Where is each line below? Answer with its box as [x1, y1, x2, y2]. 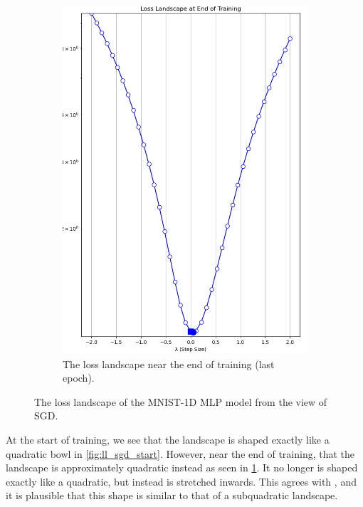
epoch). [63, 370, 95, 385]
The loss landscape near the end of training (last [63, 356, 275, 371]
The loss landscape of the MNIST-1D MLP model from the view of [34, 394, 327, 409]
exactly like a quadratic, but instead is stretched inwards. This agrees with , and [6, 474, 357, 488]
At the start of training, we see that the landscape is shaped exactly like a [6, 432, 330, 446]
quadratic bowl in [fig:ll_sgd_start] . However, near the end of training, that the [6, 446, 355, 461]
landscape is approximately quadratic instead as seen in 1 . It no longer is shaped [6, 460, 358, 475]
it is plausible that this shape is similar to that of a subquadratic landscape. [6, 488, 338, 503]
